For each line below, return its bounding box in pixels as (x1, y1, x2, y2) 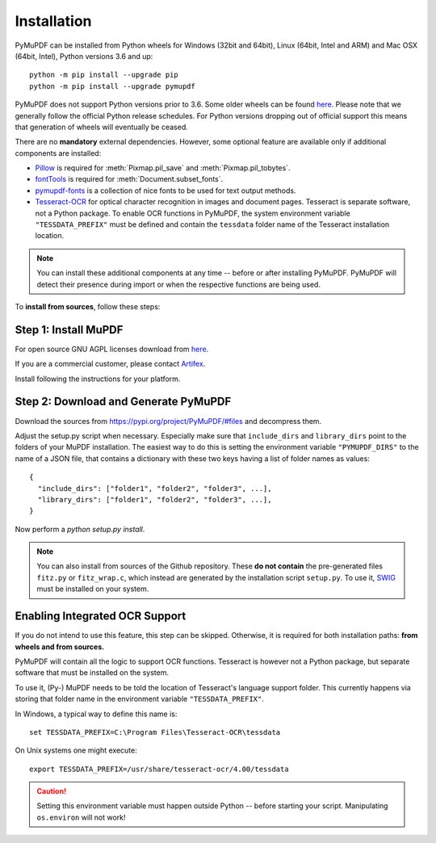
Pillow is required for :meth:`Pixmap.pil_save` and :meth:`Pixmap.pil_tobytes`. (35, 163, 291, 173)
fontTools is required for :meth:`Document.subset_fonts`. (35, 174, 224, 184)
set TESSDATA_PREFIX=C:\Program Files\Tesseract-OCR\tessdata (29, 728, 281, 736)
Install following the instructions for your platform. (15, 374, 181, 384)
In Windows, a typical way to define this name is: (15, 709, 178, 719)
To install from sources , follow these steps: (15, 301, 161, 311)
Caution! (36, 786, 67, 796)
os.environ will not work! (36, 812, 126, 822)
